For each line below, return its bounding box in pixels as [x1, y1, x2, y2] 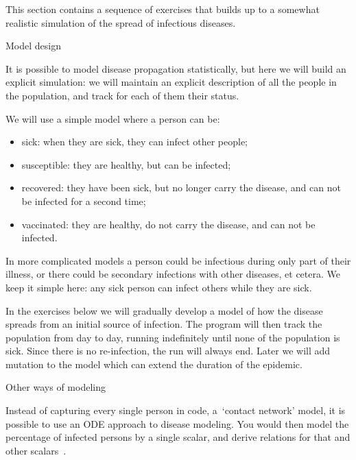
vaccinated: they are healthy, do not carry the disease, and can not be [21, 217, 316, 231]
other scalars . [5, 443, 67, 457]
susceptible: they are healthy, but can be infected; [21, 157, 231, 171]
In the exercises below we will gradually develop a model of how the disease [5, 303, 323, 317]
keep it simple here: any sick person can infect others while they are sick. [5, 280, 312, 294]
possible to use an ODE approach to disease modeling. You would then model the [5, 416, 349, 431]
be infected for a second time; [21, 193, 146, 208]
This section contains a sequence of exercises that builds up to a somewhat [5, 2, 320, 16]
